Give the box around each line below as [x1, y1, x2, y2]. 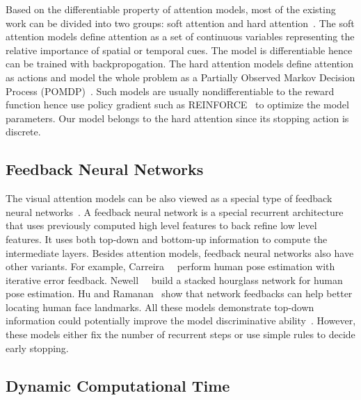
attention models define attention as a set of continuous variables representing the [6, 29, 355, 44]
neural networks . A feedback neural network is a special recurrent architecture [6, 204, 344, 219]
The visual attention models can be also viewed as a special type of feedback [6, 191, 332, 206]
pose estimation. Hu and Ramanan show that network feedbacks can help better [6, 286, 353, 301]
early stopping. [6, 340, 69, 355]
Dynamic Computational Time [6, 374, 230, 396]
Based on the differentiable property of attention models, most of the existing [6, 2, 336, 16]
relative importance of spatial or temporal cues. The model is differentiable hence [6, 42, 353, 57]
